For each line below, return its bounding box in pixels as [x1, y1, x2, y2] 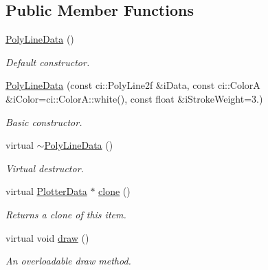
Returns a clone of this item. [5, 207, 126, 221]
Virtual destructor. [5, 160, 84, 175]
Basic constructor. [5, 114, 82, 129]
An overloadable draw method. [5, 253, 131, 268]
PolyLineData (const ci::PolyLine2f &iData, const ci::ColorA [5, 78, 260, 92]
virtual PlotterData [5, 184, 87, 198]
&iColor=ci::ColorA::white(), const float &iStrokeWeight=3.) [5, 91, 263, 105]
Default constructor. [5, 54, 90, 69]
